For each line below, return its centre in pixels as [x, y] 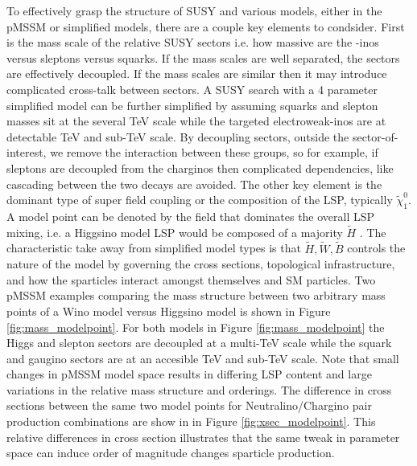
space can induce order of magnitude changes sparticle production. [171, 453]
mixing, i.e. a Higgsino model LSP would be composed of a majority [175, 232]
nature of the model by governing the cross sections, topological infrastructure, [201, 264]
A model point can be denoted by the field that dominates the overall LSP [191, 216]
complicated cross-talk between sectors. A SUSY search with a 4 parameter [192, 89]
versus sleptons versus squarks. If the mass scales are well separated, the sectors [203, 57]
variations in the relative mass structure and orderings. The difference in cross [199, 389]
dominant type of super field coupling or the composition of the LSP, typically [200, 200]
